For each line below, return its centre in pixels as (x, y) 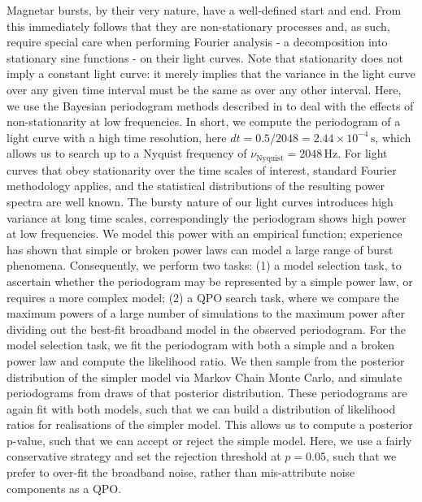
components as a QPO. (64, 488)
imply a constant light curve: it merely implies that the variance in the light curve (211, 74)
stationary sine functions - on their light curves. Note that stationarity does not (205, 57)
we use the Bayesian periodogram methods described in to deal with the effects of (210, 105)
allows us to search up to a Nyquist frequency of (127, 153)
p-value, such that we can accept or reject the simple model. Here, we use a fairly (209, 440)
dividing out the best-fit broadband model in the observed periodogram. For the (207, 329)
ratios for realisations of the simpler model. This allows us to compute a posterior (210, 424)
